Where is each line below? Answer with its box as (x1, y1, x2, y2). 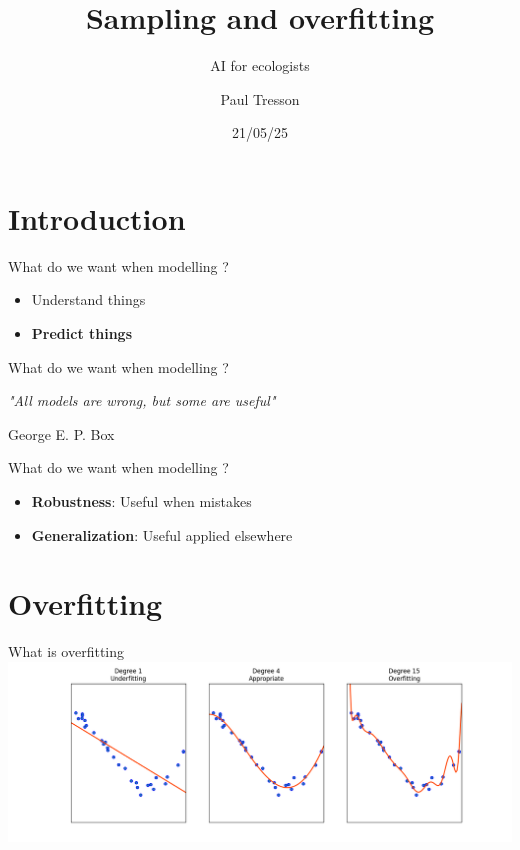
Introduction (8, 197, 186, 238)
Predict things (31, 323, 133, 344)
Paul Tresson (220, 88, 300, 109)
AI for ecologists (210, 55, 310, 76)
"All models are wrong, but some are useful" (8, 390, 276, 411)
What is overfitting (8, 641, 125, 662)
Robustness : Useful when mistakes (31, 491, 252, 511)
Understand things (31, 289, 146, 310)
